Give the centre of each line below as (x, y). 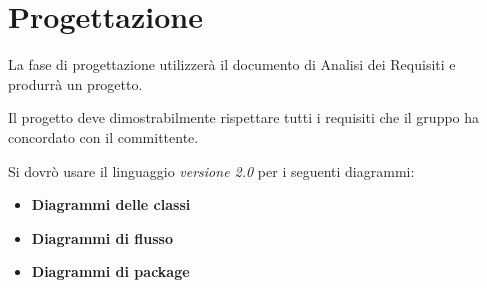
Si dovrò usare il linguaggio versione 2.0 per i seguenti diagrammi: (211, 170)
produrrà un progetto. (75, 83)
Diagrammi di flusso (102, 237)
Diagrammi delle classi (111, 204)
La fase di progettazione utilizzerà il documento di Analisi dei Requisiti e (232, 64)
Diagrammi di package (110, 271)
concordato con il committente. (103, 136)
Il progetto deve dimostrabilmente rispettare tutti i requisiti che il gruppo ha (244, 117)
